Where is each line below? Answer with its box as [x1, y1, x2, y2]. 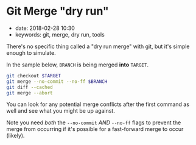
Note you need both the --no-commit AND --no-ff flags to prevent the [6, 119, 181, 126]
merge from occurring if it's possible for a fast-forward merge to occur [6, 126, 184, 133]
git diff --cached [6, 84, 53, 90]
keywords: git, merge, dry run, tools [15, 30, 105, 38]
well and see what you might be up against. [6, 107, 116, 115]
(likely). [6, 132, 25, 140]
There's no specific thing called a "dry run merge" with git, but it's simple [6, 43, 190, 50]
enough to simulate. [6, 49, 56, 56]
